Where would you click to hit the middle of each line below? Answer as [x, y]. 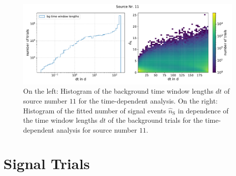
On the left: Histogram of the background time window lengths [118, 91]
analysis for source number [97, 129]
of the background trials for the [155, 120]
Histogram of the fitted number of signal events [95, 110]
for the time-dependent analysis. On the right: [148, 100]
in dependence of [203, 110]
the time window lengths [60, 120]
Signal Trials [47, 163]
